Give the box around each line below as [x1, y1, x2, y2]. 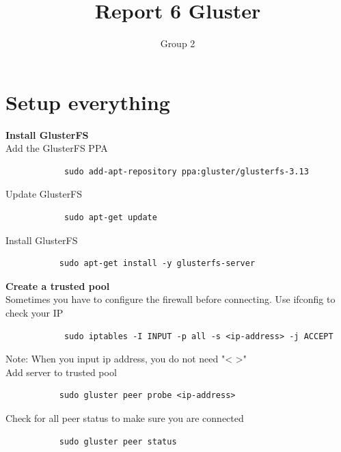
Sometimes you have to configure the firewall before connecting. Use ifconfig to [5, 292, 336, 306]
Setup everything [5, 88, 170, 116]
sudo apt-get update [64, 213, 157, 223]
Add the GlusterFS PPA [5, 141, 108, 155]
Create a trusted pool [5, 278, 110, 293]
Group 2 [160, 36, 195, 51]
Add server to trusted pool [5, 364, 117, 379]
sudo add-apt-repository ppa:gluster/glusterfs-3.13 [64, 166, 309, 176]
